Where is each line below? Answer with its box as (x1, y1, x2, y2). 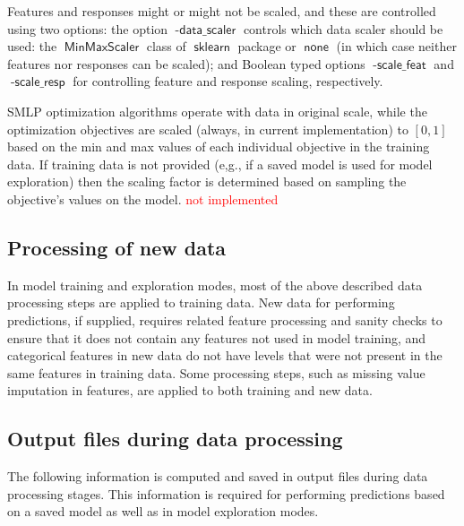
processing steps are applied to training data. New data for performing (7, 293, 395, 312)
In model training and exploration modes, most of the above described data (7, 275, 423, 294)
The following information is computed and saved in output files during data (7, 467, 428, 486)
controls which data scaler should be (243, 19, 443, 38)
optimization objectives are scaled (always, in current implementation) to (7, 119, 408, 138)
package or (237, 37, 296, 56)
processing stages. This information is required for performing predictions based (7, 484, 445, 503)
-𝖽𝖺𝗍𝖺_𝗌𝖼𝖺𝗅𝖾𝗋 (175, 23, 236, 37)
